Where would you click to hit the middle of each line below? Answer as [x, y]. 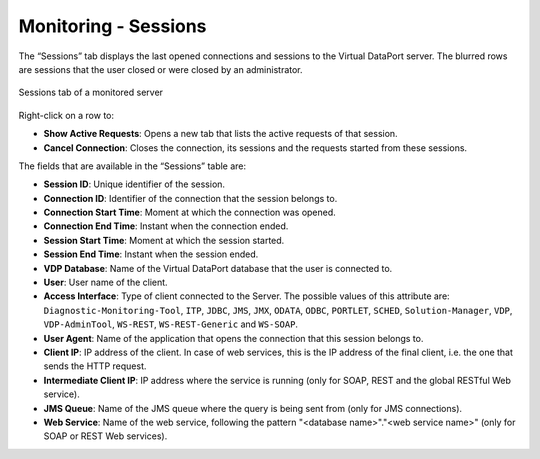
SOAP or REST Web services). [105, 436]
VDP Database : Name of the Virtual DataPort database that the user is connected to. [218, 268]
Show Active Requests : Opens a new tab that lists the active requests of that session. [221, 134]
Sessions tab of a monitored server [91, 92]
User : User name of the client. [106, 282]
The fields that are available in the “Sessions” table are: [132, 166]
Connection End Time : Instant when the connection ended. [166, 226]
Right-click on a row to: [66, 115]
